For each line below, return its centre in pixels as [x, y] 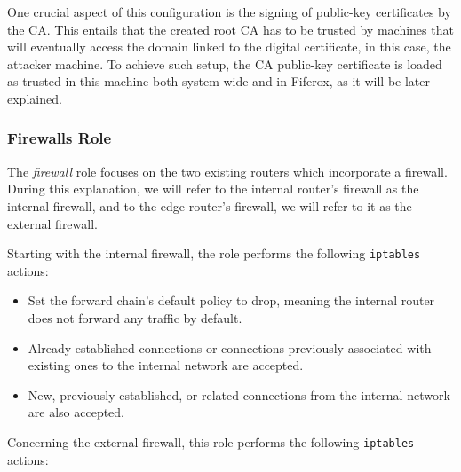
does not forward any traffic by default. [135, 318]
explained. [35, 98]
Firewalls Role [60, 138]
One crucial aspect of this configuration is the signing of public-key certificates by [229, 12]
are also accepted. [76, 412]
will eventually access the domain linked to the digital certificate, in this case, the [229, 47]
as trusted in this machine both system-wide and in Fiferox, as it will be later [219, 81]
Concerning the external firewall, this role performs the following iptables [211, 441]
